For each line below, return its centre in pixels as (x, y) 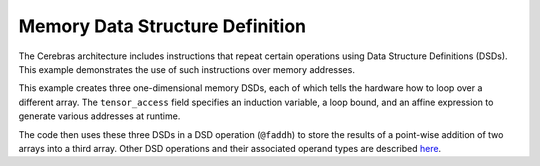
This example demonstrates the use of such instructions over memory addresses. (186, 69)
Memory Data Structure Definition (162, 26)
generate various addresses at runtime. (99, 116)
